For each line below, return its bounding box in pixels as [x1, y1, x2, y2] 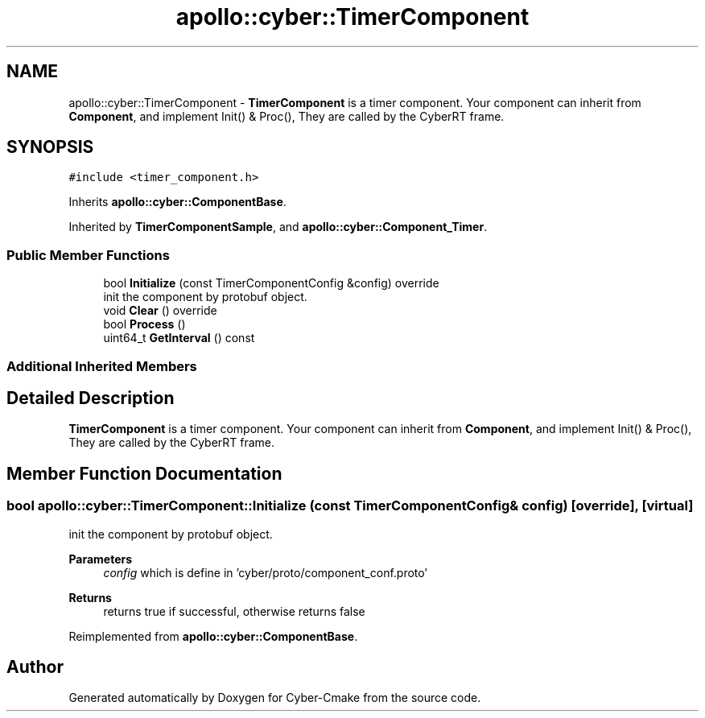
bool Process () [103, 317, 186, 332]
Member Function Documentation [6, 463, 282, 484]
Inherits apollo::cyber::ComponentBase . [68, 195, 287, 209]
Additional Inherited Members [6, 357, 197, 374]
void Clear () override [103, 303, 217, 318]
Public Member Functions [6, 246, 170, 263]
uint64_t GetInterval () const [103, 331, 255, 345]
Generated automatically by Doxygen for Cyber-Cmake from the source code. [68, 691, 481, 705]
